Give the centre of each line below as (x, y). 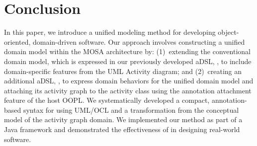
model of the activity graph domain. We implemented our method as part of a (123, 119)
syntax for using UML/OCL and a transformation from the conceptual (131, 109)
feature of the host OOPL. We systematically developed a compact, (107, 100)
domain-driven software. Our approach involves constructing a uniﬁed (139, 41)
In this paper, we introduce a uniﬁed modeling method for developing (110, 32)
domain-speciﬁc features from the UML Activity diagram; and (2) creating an (123, 71)
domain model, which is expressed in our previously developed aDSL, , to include (128, 61)
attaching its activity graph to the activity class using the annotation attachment (128, 90)
